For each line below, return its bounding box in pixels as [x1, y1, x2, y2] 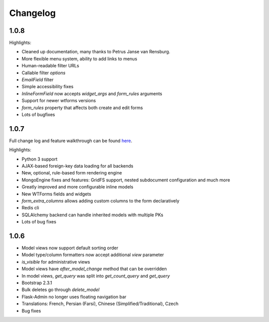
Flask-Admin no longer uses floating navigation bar [21, 294, 127, 300]
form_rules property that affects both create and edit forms [21, 105, 143, 111]
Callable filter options [21, 70, 66, 76]
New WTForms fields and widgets [21, 191, 92, 197]
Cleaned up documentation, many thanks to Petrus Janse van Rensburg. [21, 49, 170, 55]
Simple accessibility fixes [21, 84, 74, 90]
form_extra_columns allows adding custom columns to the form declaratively [21, 198, 179, 204]
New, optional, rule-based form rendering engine [21, 170, 122, 176]
